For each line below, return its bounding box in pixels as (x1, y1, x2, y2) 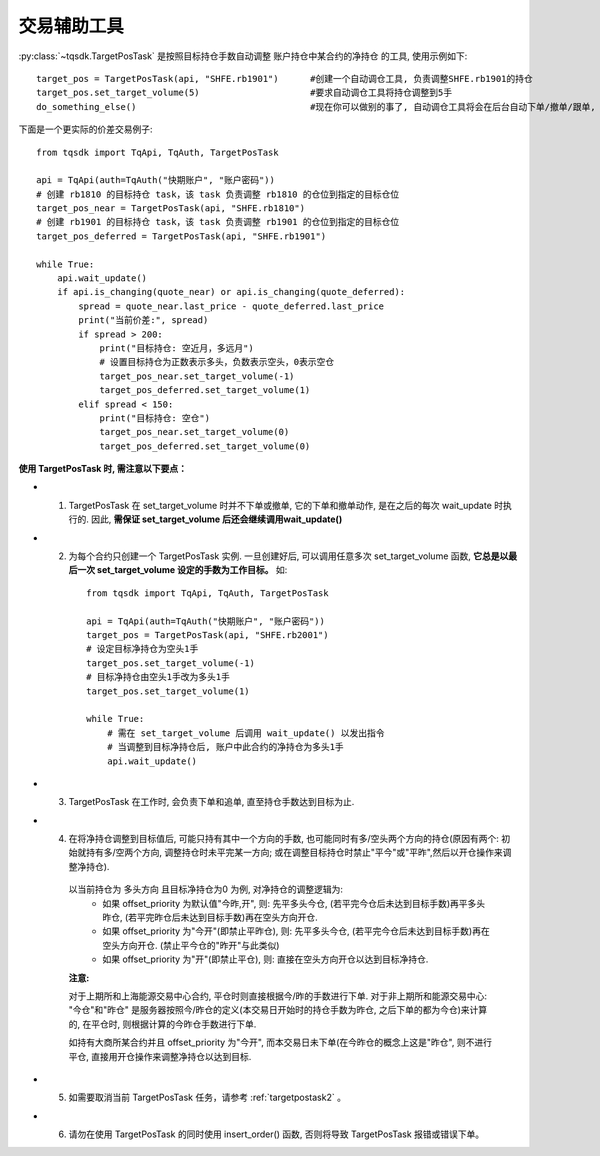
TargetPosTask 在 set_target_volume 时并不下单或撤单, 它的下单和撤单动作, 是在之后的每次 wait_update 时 (68, 499, 504, 511)
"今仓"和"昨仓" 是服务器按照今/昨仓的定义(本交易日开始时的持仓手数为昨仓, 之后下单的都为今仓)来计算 (68, 1004, 488, 1016)
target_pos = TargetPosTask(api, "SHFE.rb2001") (86, 630, 329, 640)
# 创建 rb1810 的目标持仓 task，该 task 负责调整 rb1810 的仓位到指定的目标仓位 (36, 188, 400, 200)
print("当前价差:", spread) (78, 315, 209, 326)
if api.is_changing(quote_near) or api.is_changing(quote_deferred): (56, 286, 406, 298)
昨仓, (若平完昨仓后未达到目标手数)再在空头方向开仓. (102, 911, 319, 924)
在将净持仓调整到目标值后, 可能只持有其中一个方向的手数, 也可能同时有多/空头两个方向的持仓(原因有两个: (68, 833, 500, 845)
